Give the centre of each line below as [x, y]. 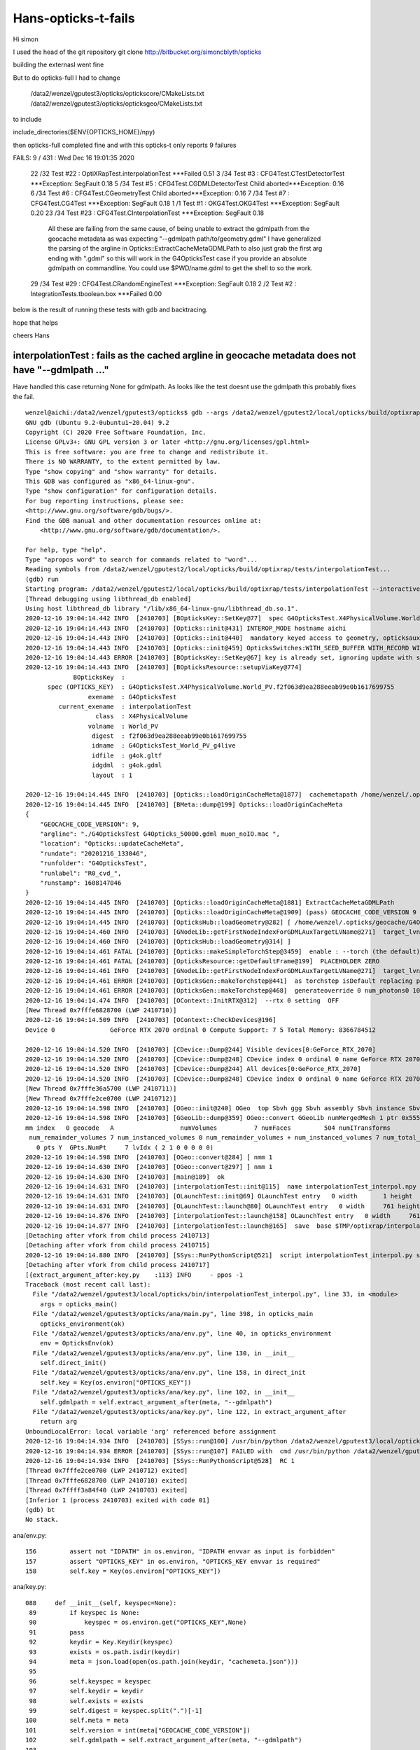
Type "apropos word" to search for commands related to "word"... [142, 560]
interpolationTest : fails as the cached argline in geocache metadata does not [184, 355]
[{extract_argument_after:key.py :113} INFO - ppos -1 [134, 1275]
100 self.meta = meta [77, 1721]
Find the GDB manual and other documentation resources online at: [143, 520]
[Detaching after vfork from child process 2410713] [118, 1236]
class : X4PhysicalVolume [142, 716]
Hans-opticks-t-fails [74, 18]
